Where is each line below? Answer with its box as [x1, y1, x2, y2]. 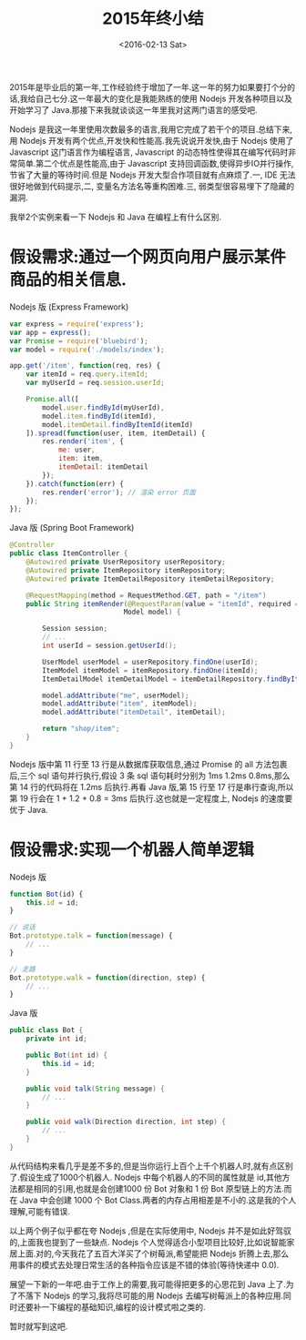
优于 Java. [9, 804, 48, 815]
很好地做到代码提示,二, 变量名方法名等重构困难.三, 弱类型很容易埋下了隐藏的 [9, 180, 295, 191]
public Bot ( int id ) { [25, 1051, 107, 1061]
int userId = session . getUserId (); [42, 641, 178, 650]
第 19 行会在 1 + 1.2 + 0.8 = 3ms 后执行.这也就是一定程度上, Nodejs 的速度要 [9, 793, 293, 804]
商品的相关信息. [9, 269, 127, 290]
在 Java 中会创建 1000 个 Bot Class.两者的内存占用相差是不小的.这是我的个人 [9, 1194, 297, 1205]
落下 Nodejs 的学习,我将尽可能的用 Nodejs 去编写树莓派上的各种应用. [25, 1290, 284, 1301]
